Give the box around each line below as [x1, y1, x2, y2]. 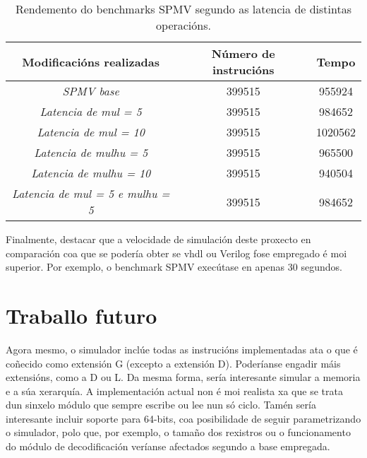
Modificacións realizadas [22, 53, 160, 70]
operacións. [156, 17, 211, 33]
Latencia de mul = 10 [37, 124, 145, 140]
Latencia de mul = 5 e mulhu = [11, 185, 170, 201]
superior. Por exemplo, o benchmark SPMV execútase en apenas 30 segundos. [6, 259, 342, 274]
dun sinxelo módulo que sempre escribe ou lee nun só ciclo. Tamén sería [6, 397, 316, 412]
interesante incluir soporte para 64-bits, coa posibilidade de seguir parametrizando [6, 411, 361, 425]
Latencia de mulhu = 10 [31, 165, 151, 181]
